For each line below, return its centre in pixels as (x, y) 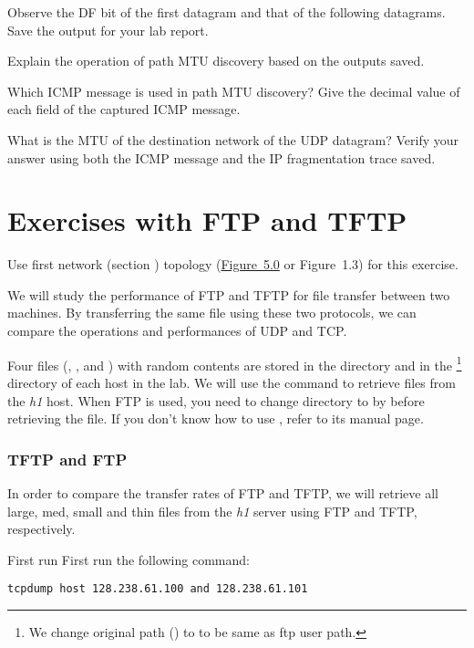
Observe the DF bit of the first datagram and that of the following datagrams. (227, 12)
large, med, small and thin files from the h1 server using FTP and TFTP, (212, 511)
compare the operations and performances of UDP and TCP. (177, 331)
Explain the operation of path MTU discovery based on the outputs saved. (216, 61)
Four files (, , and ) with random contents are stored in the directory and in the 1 (235, 363)
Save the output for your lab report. (108, 30)
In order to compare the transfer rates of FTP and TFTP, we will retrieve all (223, 492)
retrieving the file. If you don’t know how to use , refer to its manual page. (216, 418)
